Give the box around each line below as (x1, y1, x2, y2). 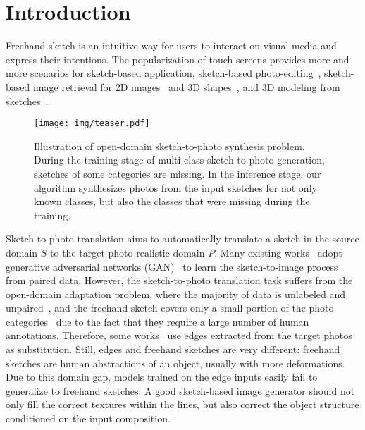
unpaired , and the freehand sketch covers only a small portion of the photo (6, 300, 334, 315)
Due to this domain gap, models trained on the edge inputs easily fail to (6, 369, 318, 384)
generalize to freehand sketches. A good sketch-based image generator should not (6, 383, 355, 398)
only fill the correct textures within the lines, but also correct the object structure (6, 397, 359, 412)
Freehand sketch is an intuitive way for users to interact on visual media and (6, 38, 337, 53)
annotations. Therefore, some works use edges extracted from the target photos (6, 328, 352, 343)
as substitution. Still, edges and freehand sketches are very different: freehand (6, 342, 340, 357)
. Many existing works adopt (214, 245, 342, 259)
